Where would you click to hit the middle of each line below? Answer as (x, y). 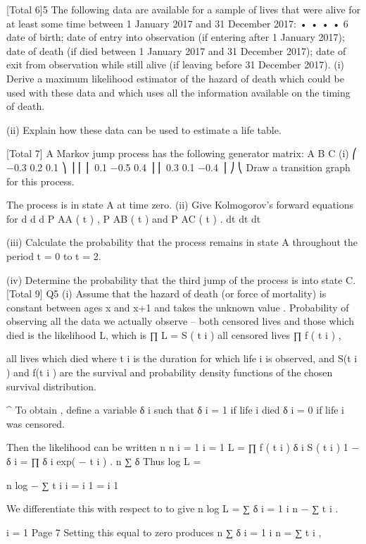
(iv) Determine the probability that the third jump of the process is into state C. (181, 279)
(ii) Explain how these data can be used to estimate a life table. (144, 129)
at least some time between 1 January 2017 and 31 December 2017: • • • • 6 (177, 23)
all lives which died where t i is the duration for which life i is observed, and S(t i (182, 358)
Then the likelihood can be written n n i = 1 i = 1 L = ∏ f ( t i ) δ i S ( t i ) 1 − (183, 447)
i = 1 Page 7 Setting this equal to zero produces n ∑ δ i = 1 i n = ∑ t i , (164, 532)
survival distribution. (51, 386)
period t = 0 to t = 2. (54, 255)
